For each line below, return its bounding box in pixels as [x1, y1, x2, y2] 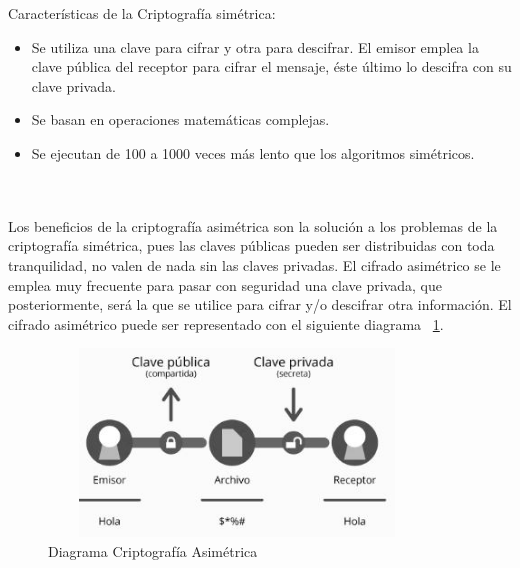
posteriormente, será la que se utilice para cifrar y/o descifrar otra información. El [8, 294, 512, 315]
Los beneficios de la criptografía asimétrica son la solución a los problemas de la [8, 215, 498, 236]
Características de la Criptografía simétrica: [8, 3, 276, 23]
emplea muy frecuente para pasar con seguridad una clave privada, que [8, 274, 442, 295]
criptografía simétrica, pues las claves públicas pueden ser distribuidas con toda [8, 235, 495, 256]
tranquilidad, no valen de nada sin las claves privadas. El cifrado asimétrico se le [8, 254, 501, 275]
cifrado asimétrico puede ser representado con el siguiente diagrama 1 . [8, 313, 444, 334]
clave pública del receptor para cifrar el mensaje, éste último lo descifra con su [31, 56, 512, 77]
